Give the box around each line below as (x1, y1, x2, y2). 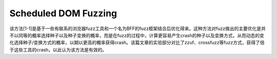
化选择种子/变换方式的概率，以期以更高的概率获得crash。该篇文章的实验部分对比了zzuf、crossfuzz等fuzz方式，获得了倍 (9, 40, 265, 46)
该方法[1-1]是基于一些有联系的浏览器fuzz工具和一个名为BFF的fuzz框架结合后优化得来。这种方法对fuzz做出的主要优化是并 (9, 25, 266, 32)
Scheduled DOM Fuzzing (9, 8, 117, 19)
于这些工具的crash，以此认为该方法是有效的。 (9, 46, 107, 53)
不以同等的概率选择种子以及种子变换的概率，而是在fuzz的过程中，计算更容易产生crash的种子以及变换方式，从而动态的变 (9, 32, 264, 38)
